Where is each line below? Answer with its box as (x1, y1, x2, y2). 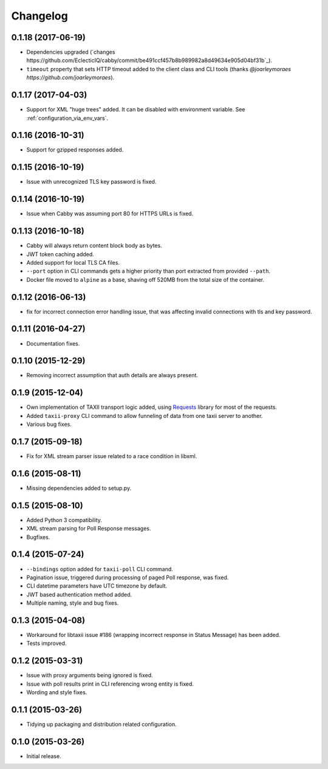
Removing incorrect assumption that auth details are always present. (26, 372, 199, 379)
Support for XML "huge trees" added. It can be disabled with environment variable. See (26, 106, 245, 113)
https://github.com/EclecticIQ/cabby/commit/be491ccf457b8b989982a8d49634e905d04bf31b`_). (26, 57, 273, 64)
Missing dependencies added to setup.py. (26, 484, 132, 492)
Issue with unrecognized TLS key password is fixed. (26, 178, 157, 186)
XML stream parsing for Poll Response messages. (26, 525, 151, 532)
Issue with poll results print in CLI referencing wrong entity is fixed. (26, 680, 194, 687)
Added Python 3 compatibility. (26, 516, 103, 523)
